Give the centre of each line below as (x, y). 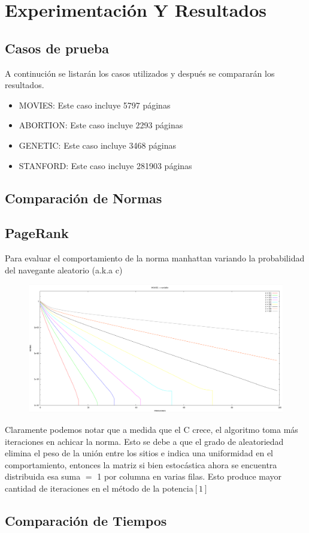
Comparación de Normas (84, 198)
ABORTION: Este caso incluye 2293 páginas (101, 125)
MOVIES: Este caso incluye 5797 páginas (95, 105)
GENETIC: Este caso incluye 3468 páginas (98, 145)
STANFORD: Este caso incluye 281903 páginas (105, 165)
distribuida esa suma (43, 476)
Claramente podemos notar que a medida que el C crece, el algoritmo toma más (152, 429)
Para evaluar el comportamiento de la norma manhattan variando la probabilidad (155, 258)
